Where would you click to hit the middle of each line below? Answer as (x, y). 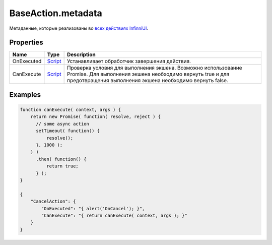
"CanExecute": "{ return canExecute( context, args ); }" (114, 215)
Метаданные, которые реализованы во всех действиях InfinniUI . (79, 28)
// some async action (62, 124)
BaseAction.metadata (56, 13)
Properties (26, 43)
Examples (25, 95)
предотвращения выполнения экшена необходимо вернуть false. (148, 81)
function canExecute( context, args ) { (70, 110)
